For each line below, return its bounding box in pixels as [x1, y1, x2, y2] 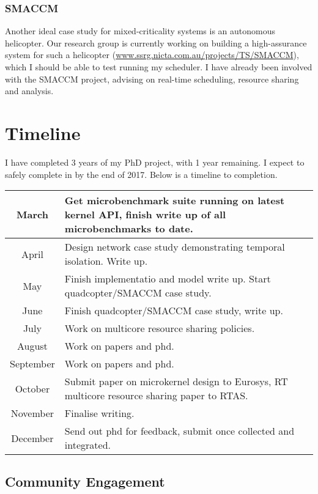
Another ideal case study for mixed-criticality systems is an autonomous [5, 24, 276, 37]
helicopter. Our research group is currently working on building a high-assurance [5, 36, 307, 49]
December [11, 430, 54, 445]
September [10, 356, 55, 371]
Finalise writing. [64, 406, 135, 421]
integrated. [64, 438, 111, 452]
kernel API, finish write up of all [64, 207, 226, 222]
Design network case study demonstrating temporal [64, 240, 285, 254]
